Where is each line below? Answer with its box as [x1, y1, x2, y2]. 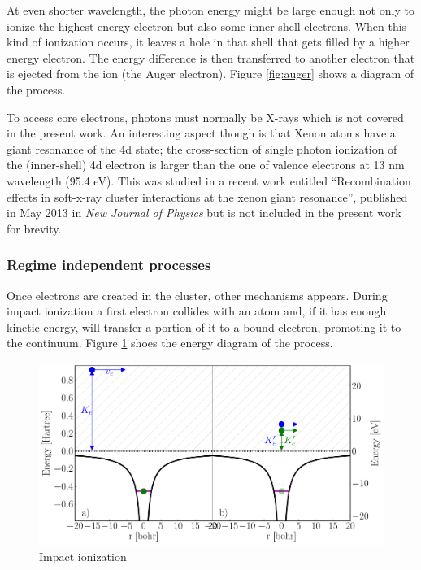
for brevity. [7, 220, 62, 237]
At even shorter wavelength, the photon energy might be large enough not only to [7, 2, 414, 18]
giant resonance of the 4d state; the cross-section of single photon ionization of [7, 140, 397, 157]
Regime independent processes [7, 255, 211, 275]
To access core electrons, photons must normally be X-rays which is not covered [7, 108, 404, 125]
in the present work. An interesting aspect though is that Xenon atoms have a [7, 124, 396, 141]
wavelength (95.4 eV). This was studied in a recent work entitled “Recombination [7, 172, 411, 189]
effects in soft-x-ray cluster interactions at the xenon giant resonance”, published [7, 188, 408, 205]
